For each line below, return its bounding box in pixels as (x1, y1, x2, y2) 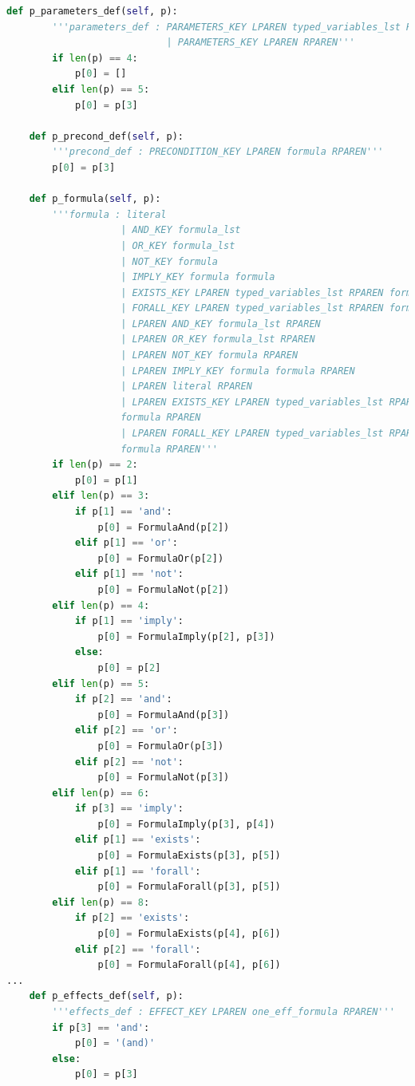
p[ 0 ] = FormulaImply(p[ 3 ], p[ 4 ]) (97, 818, 275, 830)
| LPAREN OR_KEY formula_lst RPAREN (121, 334, 315, 346)
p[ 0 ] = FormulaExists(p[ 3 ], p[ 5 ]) (97, 850, 281, 862)
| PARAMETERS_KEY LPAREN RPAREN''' (166, 37, 355, 49)
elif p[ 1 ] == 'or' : (74, 537, 178, 549)
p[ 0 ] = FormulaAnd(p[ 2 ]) (97, 521, 230, 533)
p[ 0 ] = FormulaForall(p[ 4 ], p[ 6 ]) (97, 959, 281, 971)
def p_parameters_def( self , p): (6, 6, 178, 17)
